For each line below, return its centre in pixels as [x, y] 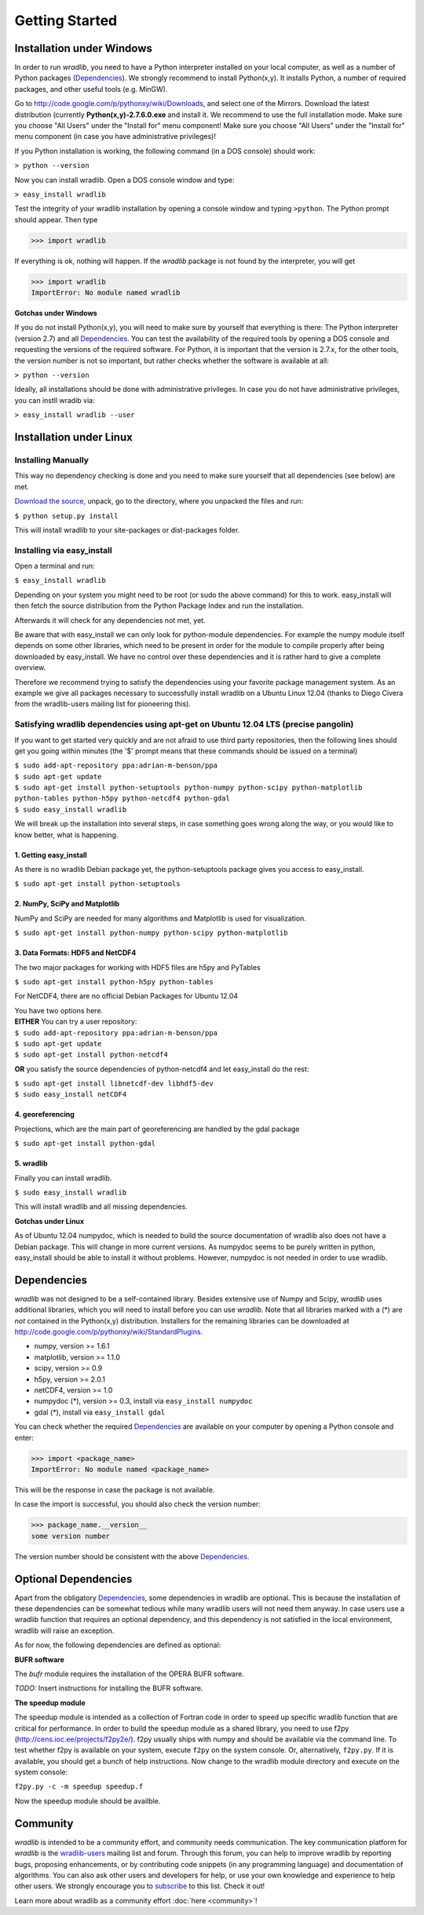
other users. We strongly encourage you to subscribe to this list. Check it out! [140, 1886]
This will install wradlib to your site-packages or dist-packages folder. [127, 529]
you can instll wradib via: [55, 400]
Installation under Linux [73, 437]
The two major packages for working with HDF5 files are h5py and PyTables [137, 967]
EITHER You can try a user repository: [76, 1022]
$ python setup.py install [66, 516]
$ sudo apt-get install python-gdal [85, 1144]
